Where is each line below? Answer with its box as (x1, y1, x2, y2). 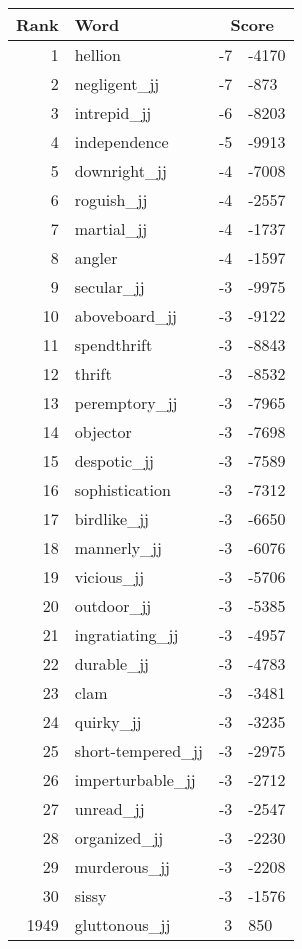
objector (74, 420, 132, 443)
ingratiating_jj (74, 623, 179, 646)
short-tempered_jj (74, 739, 203, 762)
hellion (74, 43, 121, 66)
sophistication (74, 478, 171, 501)
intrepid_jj (74, 101, 152, 124)
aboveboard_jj (74, 304, 178, 327)
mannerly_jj (74, 536, 162, 559)
